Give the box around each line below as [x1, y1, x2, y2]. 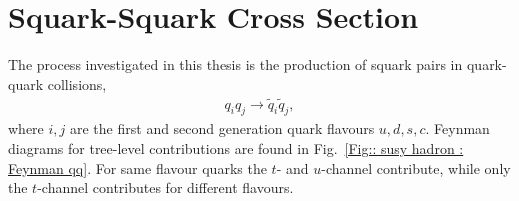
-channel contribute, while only [321, 157, 511, 178]
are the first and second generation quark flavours [70, 118, 375, 139]
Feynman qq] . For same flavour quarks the [8, 157, 267, 178]
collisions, [47, 73, 107, 94]
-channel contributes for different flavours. [37, 177, 294, 198]
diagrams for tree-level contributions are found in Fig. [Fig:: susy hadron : [8, 137, 464, 158]
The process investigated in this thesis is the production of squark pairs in [8, 54, 463, 75]
